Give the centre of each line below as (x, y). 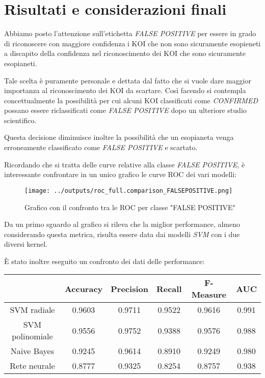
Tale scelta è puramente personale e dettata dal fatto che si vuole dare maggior (128, 80)
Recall (169, 288)
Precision (129, 288)
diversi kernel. (26, 244)
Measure (209, 295)
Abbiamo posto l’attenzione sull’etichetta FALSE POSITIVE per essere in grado (130, 33)
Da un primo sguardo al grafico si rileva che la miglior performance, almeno (122, 224)
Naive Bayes (32, 351)
